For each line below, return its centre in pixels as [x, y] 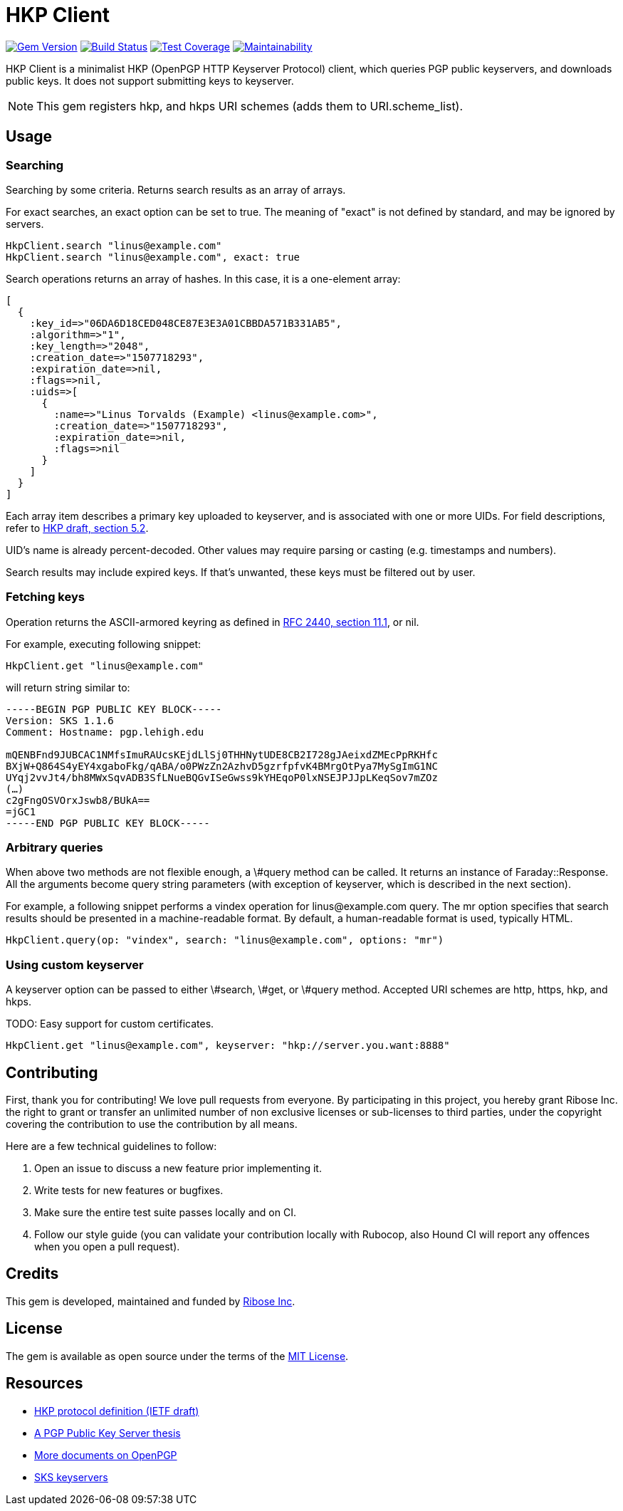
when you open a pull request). [107, 1247]
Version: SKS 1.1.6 [60, 720]
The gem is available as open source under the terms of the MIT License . [177, 1356]
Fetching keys [45, 597]
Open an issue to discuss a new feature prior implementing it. [178, 1168]
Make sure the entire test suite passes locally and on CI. [165, 1213]
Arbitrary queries [54, 848]
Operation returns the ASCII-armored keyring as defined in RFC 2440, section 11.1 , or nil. [213, 622]
